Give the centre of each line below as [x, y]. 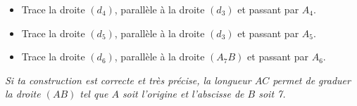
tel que [94, 94]
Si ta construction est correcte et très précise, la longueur [128, 80]
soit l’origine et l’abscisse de [183, 94]
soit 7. [272, 94]
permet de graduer [312, 80]
